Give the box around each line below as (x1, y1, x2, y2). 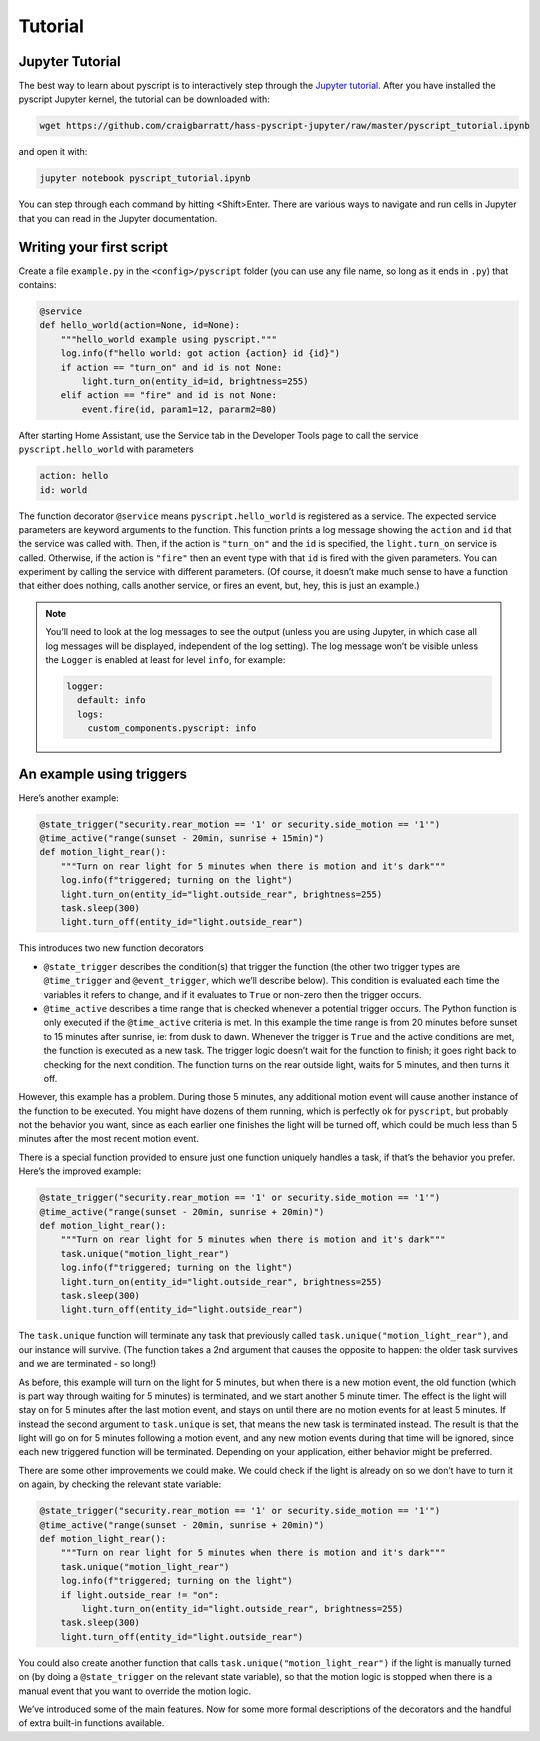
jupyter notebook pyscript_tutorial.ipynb (39, 173, 251, 184)
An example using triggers (18, 765, 187, 782)
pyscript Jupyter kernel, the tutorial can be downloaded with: (18, 93, 270, 105)
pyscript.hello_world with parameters (18, 443, 194, 455)
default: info (76, 695, 147, 706)
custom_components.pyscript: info (87, 723, 257, 734)
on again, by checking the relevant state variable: (18, 1478, 222, 1490)
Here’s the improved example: (18, 1165, 142, 1177)
